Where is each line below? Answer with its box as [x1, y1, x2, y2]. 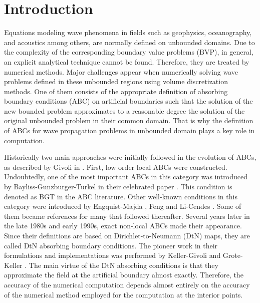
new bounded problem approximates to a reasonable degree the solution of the [4, 105, 245, 116]
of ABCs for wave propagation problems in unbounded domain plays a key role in [4, 125, 255, 136]
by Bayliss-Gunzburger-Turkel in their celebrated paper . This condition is [4, 181, 232, 192]
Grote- [222, 250, 243, 260]
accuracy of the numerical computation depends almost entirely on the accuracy [4, 279, 250, 289]
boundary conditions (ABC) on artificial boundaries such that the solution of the [4, 96, 253, 106]
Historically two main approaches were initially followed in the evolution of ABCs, [4, 152, 256, 162]
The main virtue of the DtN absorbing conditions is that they [29, 259, 218, 270]
